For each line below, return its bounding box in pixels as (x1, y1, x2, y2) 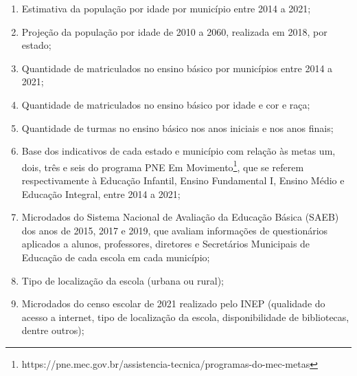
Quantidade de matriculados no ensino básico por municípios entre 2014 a (21, 60, 333, 75)
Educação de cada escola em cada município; (21, 250, 210, 264)
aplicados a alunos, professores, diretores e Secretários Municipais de (21, 236, 310, 251)
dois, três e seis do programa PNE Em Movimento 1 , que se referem (21, 157, 304, 174)
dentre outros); (21, 323, 84, 338)
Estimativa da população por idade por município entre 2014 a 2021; (21, 1, 311, 15)
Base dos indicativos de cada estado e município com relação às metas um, (21, 144, 336, 158)
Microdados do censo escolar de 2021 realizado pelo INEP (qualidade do (21, 296, 325, 311)
